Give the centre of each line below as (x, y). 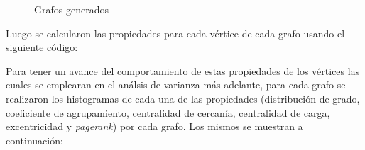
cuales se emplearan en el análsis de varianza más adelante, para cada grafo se (176, 85)
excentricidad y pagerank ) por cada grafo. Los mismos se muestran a (154, 126)
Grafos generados (71, 9)
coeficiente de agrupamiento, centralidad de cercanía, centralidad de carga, (168, 112)
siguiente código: (42, 47)
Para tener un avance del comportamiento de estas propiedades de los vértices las (183, 70)
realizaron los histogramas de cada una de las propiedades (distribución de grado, (183, 98)
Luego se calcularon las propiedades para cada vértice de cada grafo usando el (175, 33)
